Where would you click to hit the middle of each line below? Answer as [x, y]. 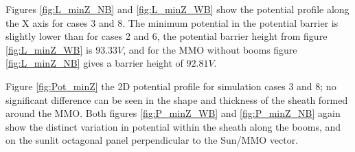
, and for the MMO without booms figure [210, 49]
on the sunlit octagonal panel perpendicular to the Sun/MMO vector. [152, 140]
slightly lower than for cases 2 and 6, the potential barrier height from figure [167, 36]
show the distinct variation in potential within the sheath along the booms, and [173, 126]
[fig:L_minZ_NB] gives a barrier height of [94, 63]
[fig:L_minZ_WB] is [49, 49]
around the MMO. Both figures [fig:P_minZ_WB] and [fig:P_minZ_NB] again [173, 113]
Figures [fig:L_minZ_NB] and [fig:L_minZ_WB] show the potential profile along [177, 9]
